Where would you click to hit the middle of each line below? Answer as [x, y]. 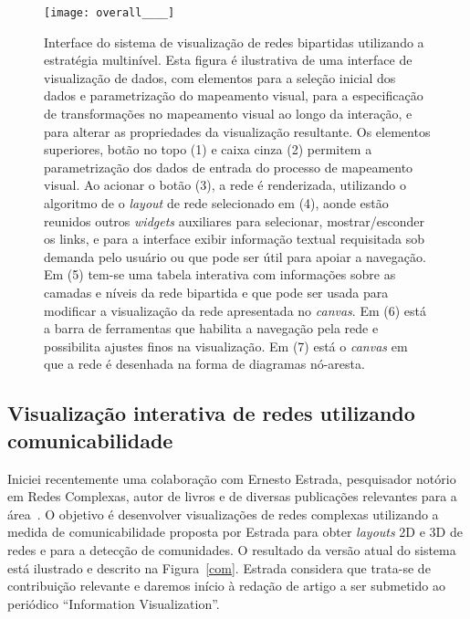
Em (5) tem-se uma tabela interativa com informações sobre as [220, 274]
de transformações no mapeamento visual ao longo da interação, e [228, 114]
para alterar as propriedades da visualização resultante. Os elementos [237, 131]
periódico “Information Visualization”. [114, 603]
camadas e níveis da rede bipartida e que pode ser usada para [216, 292]
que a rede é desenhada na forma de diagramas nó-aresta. [204, 364]
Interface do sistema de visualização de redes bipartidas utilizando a [234, 42]
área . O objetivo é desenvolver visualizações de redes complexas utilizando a [223, 514]
